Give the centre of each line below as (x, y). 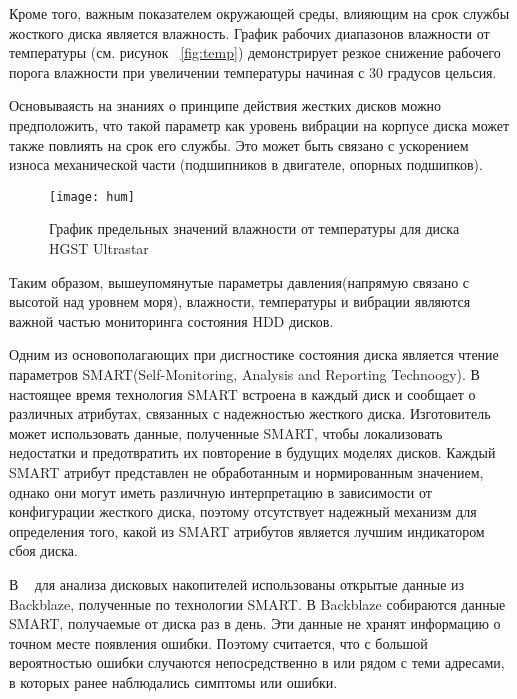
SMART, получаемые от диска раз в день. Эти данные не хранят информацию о (255, 623)
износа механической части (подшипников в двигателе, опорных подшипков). (246, 164)
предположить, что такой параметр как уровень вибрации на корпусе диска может (259, 124)
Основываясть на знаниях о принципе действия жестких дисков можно (225, 105)
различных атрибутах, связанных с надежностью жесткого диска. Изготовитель (250, 413)
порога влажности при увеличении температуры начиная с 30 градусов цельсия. (253, 71)
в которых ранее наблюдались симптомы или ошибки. (173, 681)
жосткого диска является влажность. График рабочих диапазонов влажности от (249, 32)
